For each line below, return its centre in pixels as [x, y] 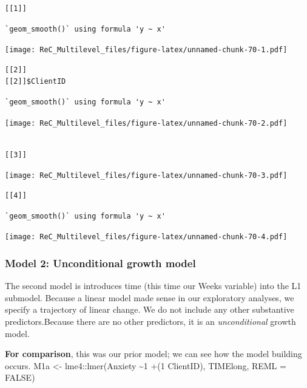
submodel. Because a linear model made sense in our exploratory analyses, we [150, 297]
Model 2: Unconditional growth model [100, 263]
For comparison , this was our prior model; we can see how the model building [153, 354]
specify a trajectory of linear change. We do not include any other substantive [150, 309]
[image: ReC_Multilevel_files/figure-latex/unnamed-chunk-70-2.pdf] [146, 123]
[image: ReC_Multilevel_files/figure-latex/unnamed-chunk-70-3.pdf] [146, 176]
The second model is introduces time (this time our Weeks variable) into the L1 [153, 286]
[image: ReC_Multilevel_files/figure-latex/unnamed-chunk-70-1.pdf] [146, 50]
